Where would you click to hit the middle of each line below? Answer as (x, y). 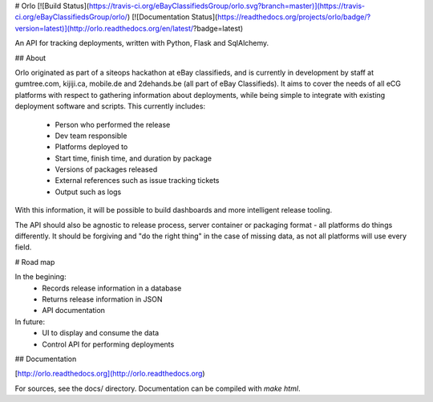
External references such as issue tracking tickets (137, 181)
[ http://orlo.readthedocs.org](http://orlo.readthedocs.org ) (110, 374)
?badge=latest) (218, 28)
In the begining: (41, 277)
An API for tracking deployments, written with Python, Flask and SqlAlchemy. (142, 43)
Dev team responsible (91, 136)
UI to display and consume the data (101, 333)
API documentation (74, 311)
